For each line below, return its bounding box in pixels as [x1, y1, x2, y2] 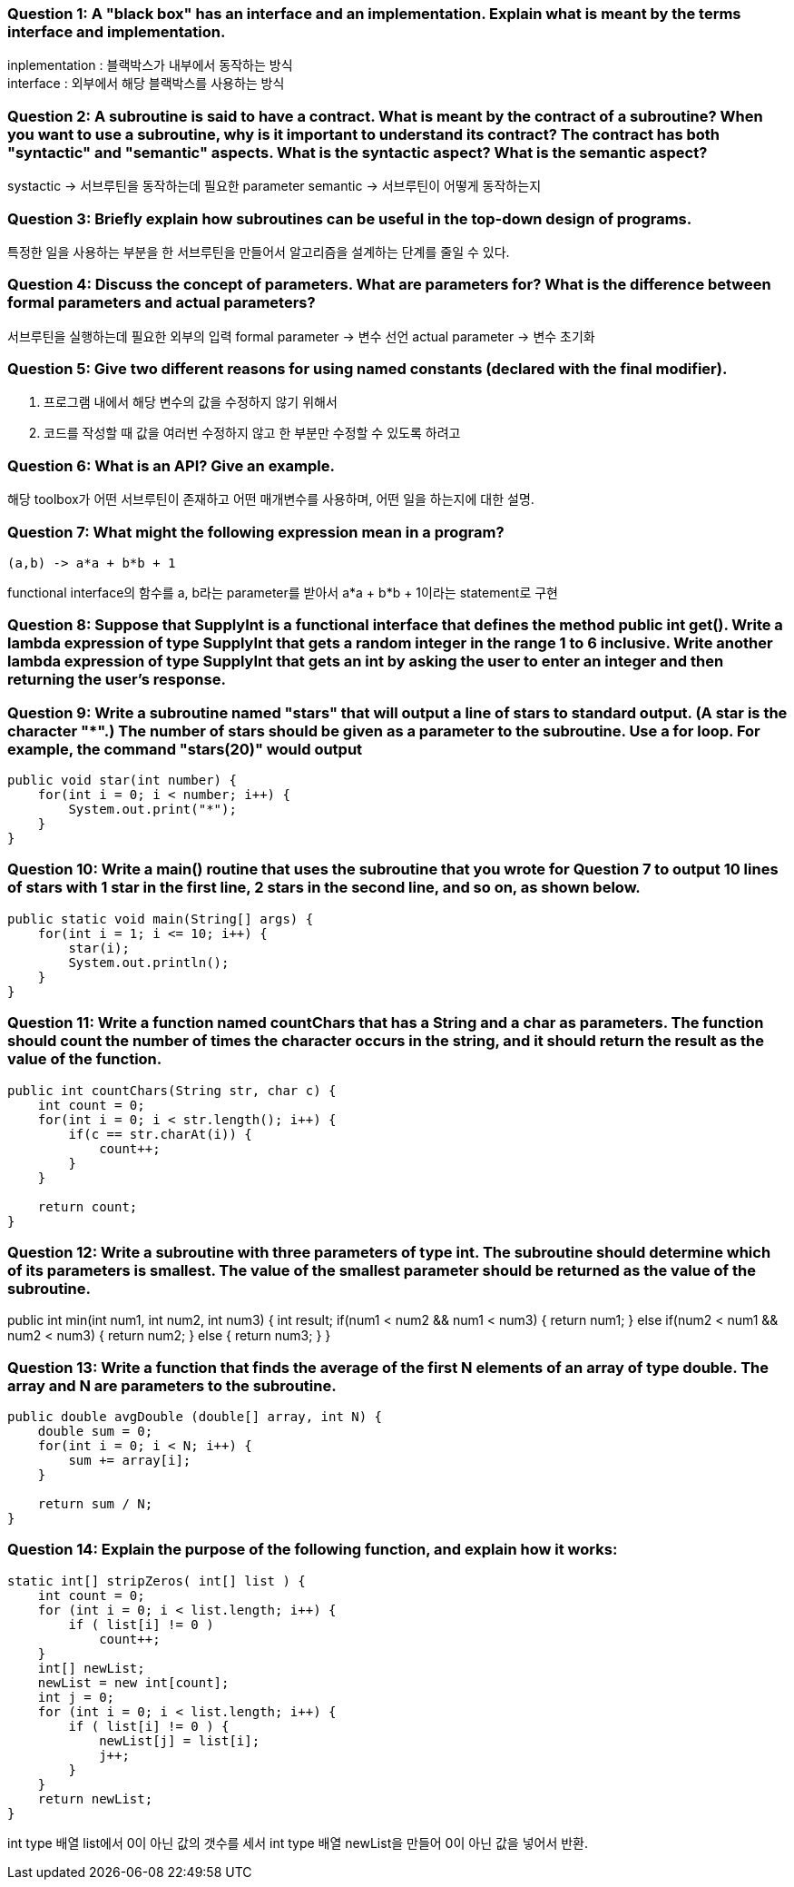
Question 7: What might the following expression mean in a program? [7, 522, 505, 541]
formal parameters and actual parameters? [7, 293, 316, 312]
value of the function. [7, 1050, 162, 1069]
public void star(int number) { [7, 773, 237, 787]
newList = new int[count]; [37, 1675, 230, 1690]
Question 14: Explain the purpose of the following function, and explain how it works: [7, 1540, 618, 1559]
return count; [37, 1199, 138, 1214]
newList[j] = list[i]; [99, 1733, 260, 1748]
